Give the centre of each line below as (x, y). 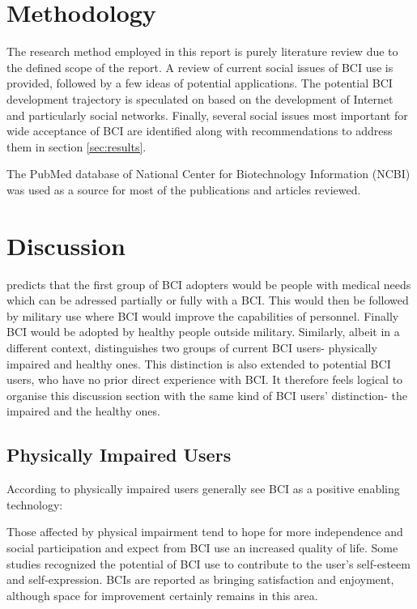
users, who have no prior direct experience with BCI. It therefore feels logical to (205, 379)
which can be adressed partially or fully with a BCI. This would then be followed (208, 300)
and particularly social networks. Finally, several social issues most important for (207, 115)
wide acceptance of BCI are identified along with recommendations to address (200, 131)
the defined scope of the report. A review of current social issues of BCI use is (200, 67)
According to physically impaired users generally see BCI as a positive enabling (203, 489)
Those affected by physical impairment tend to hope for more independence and (205, 532)
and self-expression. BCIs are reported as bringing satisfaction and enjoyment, (200, 579)
